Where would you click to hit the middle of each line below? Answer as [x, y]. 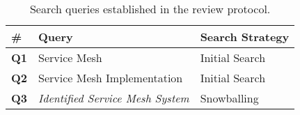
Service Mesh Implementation [111, 78]
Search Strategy [245, 37]
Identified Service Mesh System [114, 98]
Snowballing [229, 98]
